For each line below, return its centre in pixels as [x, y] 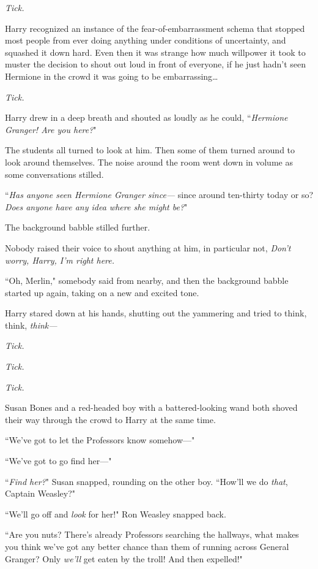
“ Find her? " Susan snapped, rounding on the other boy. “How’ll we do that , [146, 481]
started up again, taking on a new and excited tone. [102, 292]
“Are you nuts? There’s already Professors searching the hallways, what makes [152, 534]
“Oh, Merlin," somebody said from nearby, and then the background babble [147, 281]
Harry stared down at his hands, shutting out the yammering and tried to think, [156, 313]
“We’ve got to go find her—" [58, 461]
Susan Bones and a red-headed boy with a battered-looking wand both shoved [151, 407]
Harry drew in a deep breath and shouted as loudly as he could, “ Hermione [146, 117]
